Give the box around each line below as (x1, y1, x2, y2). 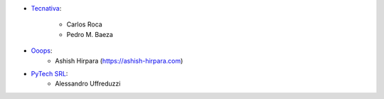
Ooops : (31, 46, 53, 55)
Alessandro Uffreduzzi (55, 79, 121, 88)
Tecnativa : (31, 4, 62, 12)
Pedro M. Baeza (66, 30, 114, 38)
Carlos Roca (66, 20, 102, 28)
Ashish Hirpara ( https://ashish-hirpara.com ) (55, 56, 183, 65)
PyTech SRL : (31, 69, 68, 78)
